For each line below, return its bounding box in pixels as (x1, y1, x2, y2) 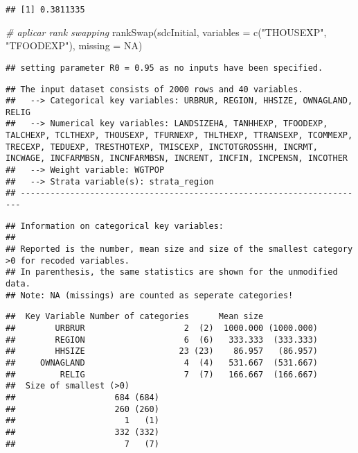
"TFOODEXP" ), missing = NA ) (6, 38, 143, 53)
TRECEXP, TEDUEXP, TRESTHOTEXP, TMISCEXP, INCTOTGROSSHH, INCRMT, (6, 142, 319, 152)
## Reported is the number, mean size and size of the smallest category (6, 244, 353, 255)
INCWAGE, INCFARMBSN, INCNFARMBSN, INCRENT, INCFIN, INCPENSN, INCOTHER (6, 153, 348, 164)
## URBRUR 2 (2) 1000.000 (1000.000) (6, 323, 319, 333)
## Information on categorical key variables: (6, 221, 224, 231)
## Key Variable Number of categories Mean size (6, 311, 264, 322)
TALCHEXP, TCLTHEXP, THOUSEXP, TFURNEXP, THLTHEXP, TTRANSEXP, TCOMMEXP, (6, 130, 353, 141)
